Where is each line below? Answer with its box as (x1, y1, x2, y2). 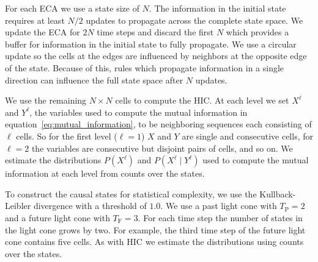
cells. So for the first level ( (16, 129, 117, 142)
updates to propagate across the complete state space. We (86, 13, 303, 26)
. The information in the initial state (149, 2, 286, 14)
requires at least (5, 13, 65, 26)
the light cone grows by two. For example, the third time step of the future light (5, 223, 306, 236)
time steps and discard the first (97, 26, 214, 38)
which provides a (226, 26, 289, 38)
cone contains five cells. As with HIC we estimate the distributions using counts (5, 235, 304, 248)
